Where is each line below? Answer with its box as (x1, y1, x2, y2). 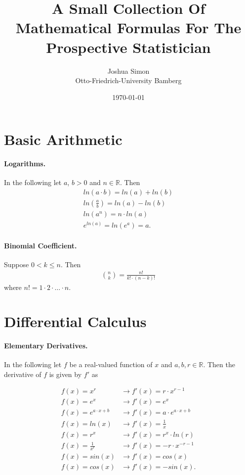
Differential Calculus (4, 311, 147, 332)
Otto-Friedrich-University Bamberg (75, 75, 182, 86)
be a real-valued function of (69, 359, 153, 370)
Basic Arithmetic (4, 129, 122, 149)
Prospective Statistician (46, 37, 211, 57)
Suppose (4, 259, 29, 269)
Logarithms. (4, 158, 46, 169)
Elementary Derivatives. (4, 340, 88, 350)
